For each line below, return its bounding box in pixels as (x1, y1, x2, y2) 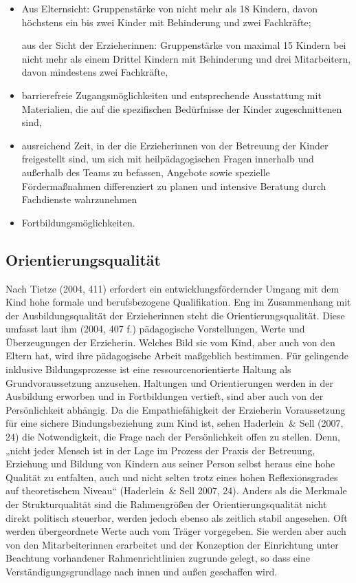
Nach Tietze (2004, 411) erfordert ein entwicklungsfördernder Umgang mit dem (5, 281, 340, 295)
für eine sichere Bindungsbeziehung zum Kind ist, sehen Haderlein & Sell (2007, (5, 416, 344, 430)
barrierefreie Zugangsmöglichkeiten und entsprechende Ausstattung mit (21, 87, 322, 102)
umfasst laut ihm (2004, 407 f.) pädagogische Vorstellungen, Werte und (5, 321, 305, 336)
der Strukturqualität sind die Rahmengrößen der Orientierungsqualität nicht (5, 497, 327, 511)
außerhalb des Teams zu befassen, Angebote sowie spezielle (21, 165, 270, 179)
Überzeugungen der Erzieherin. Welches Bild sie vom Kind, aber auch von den (5, 335, 335, 349)
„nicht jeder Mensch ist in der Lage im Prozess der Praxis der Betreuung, (5, 443, 315, 457)
